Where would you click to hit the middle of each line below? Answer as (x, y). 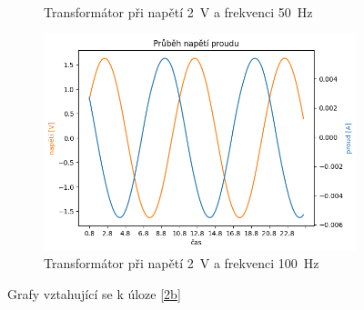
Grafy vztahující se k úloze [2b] (94, 293)
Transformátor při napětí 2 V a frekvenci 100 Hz (182, 263)
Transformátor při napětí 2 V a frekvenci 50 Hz (178, 12)
